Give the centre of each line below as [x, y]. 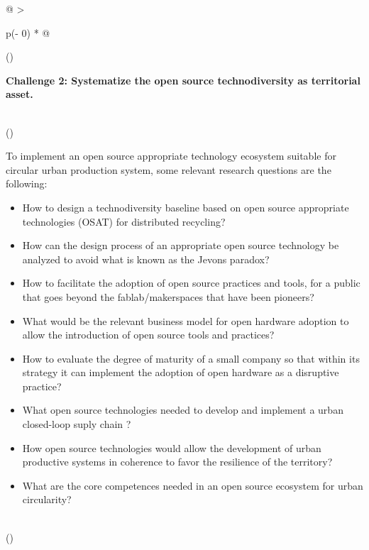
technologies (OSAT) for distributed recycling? [124, 221]
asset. [20, 94]
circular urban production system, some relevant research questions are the [169, 169]
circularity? [47, 499]
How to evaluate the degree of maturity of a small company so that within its [191, 358]
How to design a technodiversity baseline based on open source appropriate [186, 207]
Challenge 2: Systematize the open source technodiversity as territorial [183, 80]
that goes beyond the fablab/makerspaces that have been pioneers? [168, 296]
